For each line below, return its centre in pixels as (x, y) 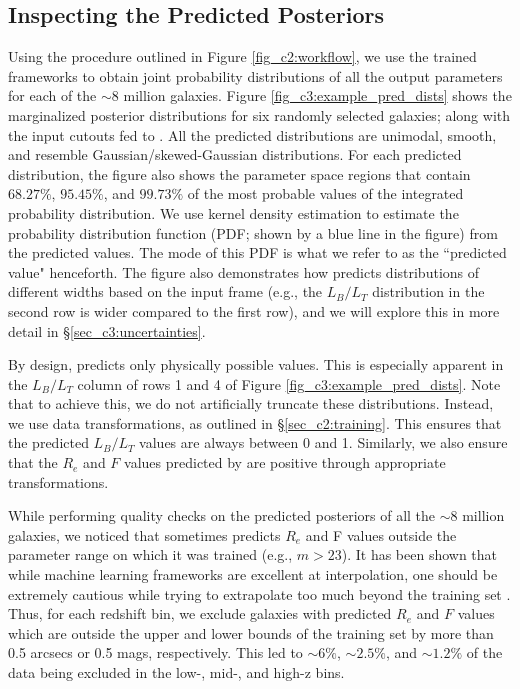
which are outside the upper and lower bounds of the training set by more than (251, 632)
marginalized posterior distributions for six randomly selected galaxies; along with (259, 114)
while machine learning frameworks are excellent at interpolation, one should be (253, 574)
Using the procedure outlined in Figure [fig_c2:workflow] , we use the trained (242, 56)
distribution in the (428, 291)
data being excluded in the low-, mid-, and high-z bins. (176, 672)
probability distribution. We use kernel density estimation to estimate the (233, 212)
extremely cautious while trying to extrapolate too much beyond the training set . (259, 593)
